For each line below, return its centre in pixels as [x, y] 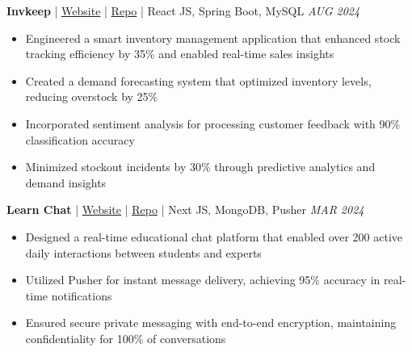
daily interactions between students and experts [143, 252]
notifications [82, 295]
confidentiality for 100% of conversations [126, 338]
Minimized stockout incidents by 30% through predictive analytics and [200, 167]
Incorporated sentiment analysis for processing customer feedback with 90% [213, 123]
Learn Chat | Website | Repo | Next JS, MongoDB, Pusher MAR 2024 [185, 210]
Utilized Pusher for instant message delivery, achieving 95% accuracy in [203, 280]
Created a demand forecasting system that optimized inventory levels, [198, 80]
